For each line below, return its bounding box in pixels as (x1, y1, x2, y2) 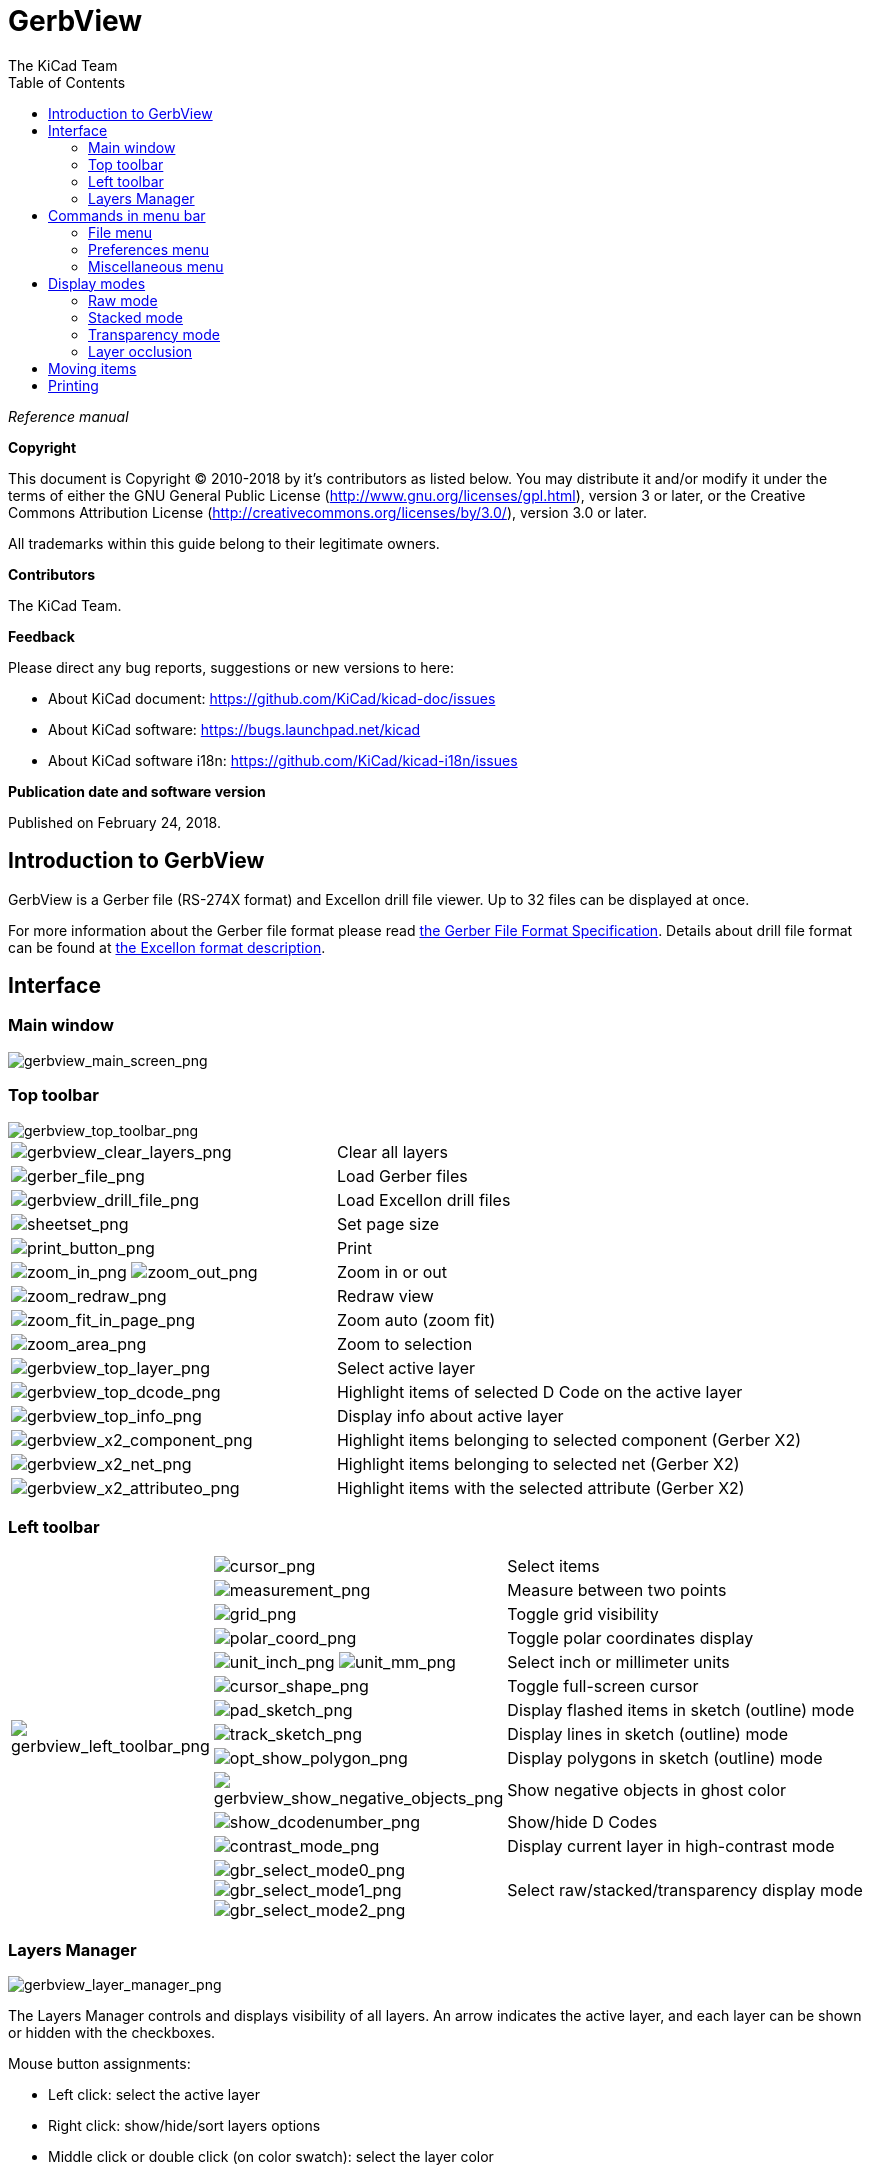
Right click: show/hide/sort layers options (48, 2117, 321, 2135)
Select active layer (336, 1357, 476, 1378)
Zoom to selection (336, 1333, 473, 1354)
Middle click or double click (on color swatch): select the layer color (48, 2148, 494, 2166)
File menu (88, 223, 153, 241)
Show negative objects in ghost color (507, 1780, 787, 1801)
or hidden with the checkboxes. (8, 2024, 216, 2042)
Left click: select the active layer (48, 2086, 260, 2104)
